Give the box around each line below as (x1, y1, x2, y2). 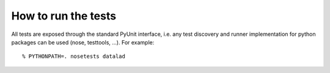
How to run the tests (11, 9, 116, 23)
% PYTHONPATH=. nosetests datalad (22, 53, 125, 60)
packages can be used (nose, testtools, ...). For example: (11, 38, 155, 46)
